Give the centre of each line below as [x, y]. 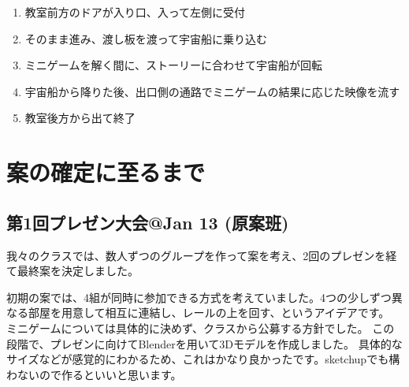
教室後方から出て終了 [80, 118]
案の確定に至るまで [106, 172]
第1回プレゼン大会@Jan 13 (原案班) [148, 222]
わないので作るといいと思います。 [94, 374]
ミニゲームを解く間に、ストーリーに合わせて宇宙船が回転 [173, 65]
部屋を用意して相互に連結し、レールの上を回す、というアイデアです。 [209, 313]
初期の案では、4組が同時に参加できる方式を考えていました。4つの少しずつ [199, 297]
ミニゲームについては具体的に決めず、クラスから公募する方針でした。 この [201, 327]
